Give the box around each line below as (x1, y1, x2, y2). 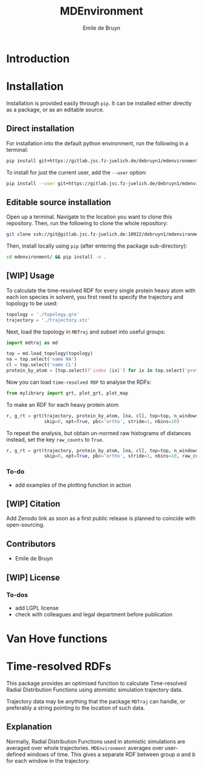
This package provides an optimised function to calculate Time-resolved (6, 680, 187, 687)
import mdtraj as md (6, 340, 59, 346)
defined (6, 751, 26, 758)
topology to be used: (6, 300, 58, 307)
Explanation (6, 722, 53, 732)
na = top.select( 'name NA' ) (6, 356, 77, 363)
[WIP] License (6, 572, 60, 582)
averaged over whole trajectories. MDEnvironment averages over (6, 744, 164, 751)
